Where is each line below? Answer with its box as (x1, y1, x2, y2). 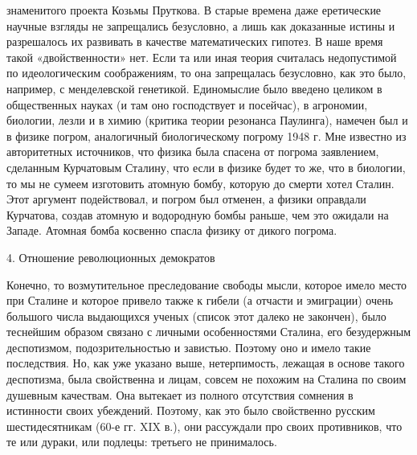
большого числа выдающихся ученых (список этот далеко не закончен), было (6, 307, 386, 324)
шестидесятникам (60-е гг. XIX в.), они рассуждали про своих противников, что (6, 417, 403, 434)
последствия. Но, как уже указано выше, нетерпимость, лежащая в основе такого (6, 355, 405, 371)
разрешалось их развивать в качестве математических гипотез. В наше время (6, 33, 383, 50)
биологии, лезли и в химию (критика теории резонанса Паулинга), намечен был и (6, 112, 408, 129)
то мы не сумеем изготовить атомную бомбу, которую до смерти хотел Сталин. (6, 174, 395, 191)
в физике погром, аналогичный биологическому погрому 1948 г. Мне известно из (6, 127, 407, 144)
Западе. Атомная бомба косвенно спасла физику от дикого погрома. (6, 222, 337, 239)
